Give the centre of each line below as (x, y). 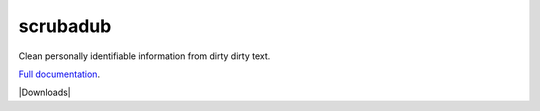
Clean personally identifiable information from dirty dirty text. (144, 56)
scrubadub (65, 26)
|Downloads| (45, 92)
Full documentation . (59, 74)
